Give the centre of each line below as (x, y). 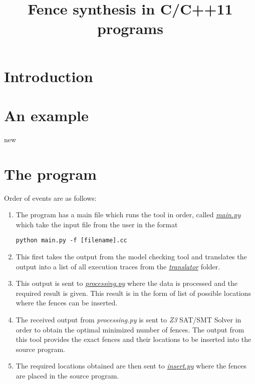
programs (130, 28)
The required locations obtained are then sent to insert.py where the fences (131, 366)
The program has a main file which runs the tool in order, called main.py (128, 215)
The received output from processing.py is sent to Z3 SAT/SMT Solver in (129, 319)
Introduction (49, 76)
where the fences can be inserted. (67, 303)
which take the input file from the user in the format (97, 224)
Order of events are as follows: (50, 198)
